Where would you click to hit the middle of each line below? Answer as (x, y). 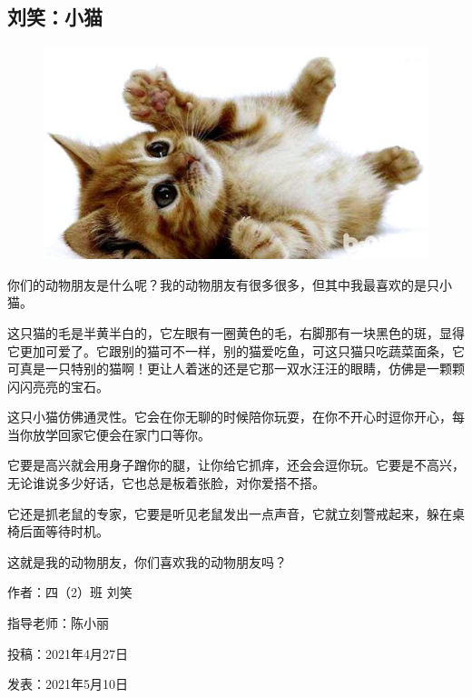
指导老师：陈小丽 (58, 623)
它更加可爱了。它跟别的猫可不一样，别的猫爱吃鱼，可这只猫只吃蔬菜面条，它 (236, 350)
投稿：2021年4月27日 (68, 653)
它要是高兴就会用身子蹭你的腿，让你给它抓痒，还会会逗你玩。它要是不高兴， (236, 465)
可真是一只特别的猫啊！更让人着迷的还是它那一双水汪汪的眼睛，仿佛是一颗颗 (236, 369)
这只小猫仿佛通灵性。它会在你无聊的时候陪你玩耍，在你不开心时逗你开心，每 (236, 417)
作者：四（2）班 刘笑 (70, 592)
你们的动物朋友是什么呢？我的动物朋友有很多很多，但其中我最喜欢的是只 (223, 284)
